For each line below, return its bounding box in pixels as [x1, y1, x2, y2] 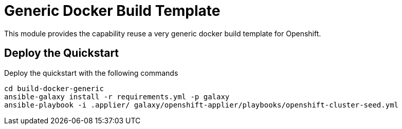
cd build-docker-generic [4, 84, 104, 93]
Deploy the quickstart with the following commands [4, 68, 178, 77]
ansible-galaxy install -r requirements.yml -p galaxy [4, 92, 230, 101]
